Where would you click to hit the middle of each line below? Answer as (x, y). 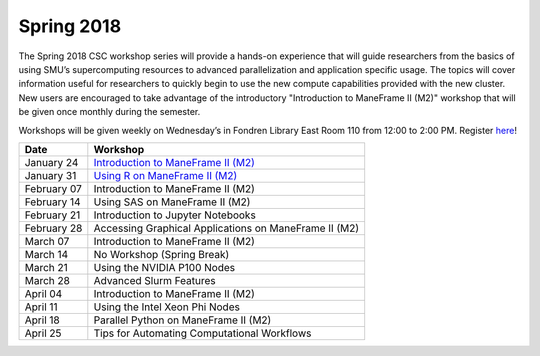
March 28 (47, 280)
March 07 (47, 241)
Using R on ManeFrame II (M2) (165, 175)
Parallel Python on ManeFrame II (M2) (182, 320)
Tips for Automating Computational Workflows (202, 333)
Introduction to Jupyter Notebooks (175, 215)
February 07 (53, 188)
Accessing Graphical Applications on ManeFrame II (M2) (226, 228)
